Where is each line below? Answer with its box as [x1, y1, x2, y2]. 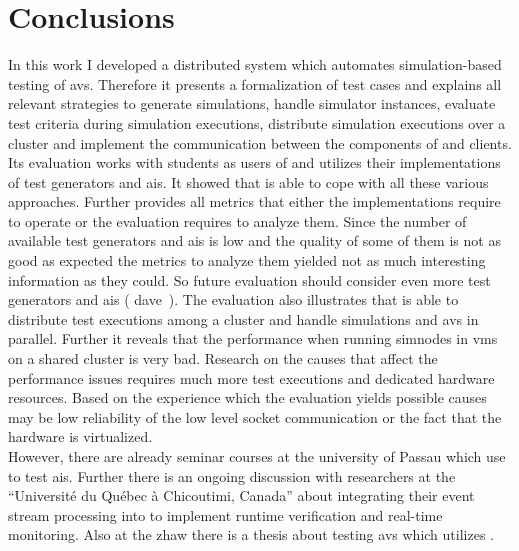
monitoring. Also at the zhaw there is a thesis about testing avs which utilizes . [8, 524, 494, 545]
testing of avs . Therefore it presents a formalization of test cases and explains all [8, 73, 502, 94]
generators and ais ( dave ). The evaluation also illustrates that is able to [8, 289, 459, 310]
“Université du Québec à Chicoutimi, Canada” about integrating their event [8, 485, 475, 506]
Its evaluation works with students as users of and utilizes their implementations [8, 152, 501, 173]
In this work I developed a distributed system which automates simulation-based [8, 54, 502, 75]
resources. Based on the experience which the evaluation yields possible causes [8, 387, 487, 408]
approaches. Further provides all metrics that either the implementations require [8, 191, 501, 212]
